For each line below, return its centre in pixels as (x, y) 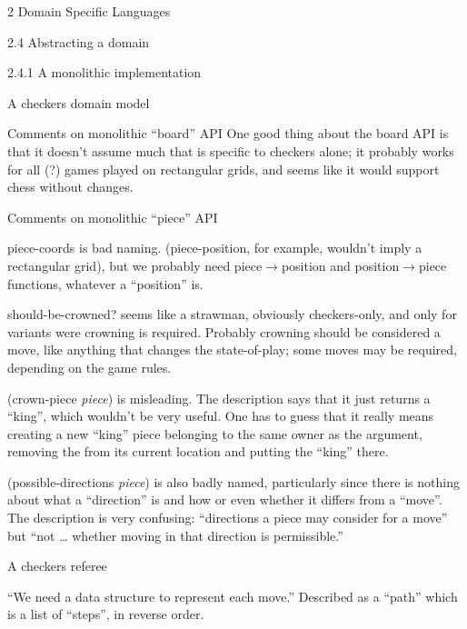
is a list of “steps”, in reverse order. (106, 614)
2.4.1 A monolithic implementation (104, 72)
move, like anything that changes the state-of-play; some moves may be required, (232, 349)
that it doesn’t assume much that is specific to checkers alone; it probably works (231, 150)
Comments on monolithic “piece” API (113, 217)
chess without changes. (70, 187)
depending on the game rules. (89, 367)
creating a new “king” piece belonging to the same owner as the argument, (215, 433)
